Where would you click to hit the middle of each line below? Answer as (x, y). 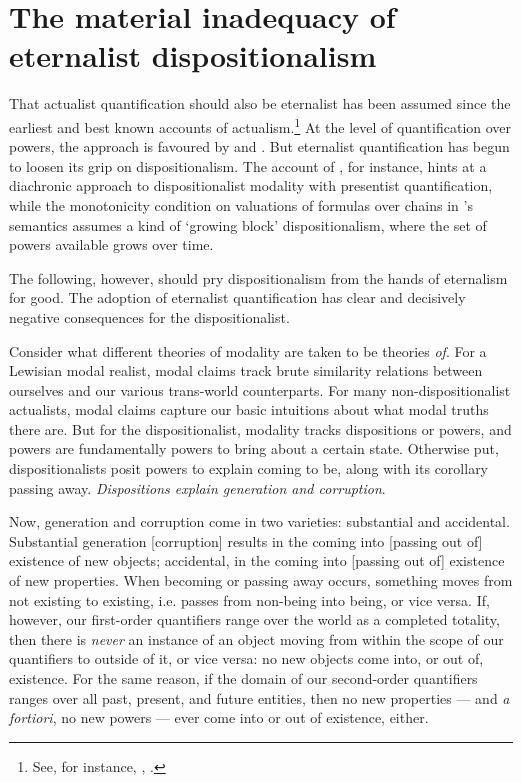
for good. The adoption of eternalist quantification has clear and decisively (237, 297)
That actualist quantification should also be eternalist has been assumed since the (260, 103)
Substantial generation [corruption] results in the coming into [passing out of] (246, 540)
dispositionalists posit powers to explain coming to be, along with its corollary (249, 468)
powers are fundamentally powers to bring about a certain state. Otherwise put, (254, 448)
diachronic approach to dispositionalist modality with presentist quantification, (251, 185)
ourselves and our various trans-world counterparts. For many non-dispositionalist (260, 389)
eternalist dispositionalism (193, 55)
